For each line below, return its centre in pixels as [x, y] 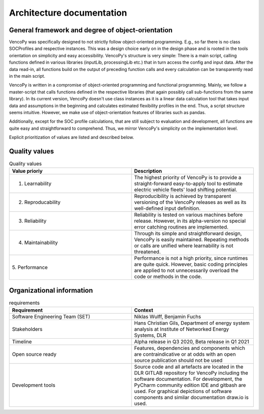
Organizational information [51, 290]
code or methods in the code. [168, 276]
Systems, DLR [150, 335]
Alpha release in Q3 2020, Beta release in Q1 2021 [192, 342]
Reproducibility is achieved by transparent [183, 196]
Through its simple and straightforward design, [188, 233]
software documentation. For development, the [188, 379]
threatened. [147, 252]
